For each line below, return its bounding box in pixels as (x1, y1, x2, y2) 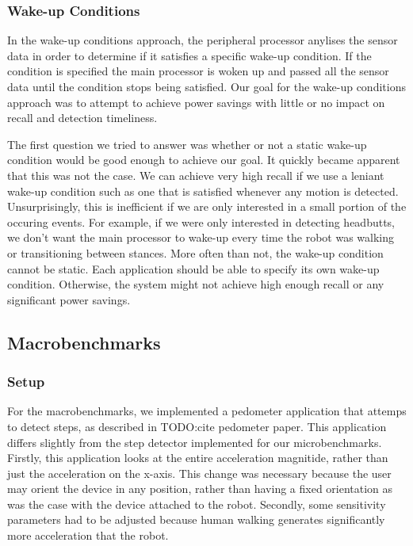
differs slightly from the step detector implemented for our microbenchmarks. (7, 433, 382, 450)
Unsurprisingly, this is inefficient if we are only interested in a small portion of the (7, 198, 407, 215)
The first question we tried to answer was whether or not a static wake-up (7, 136, 367, 152)
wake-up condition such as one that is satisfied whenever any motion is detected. (7, 182, 399, 199)
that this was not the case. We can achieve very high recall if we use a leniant (7, 166, 384, 183)
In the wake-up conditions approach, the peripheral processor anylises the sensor (7, 32, 398, 48)
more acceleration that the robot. (7, 527, 169, 544)
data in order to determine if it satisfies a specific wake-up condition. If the (7, 47, 372, 63)
